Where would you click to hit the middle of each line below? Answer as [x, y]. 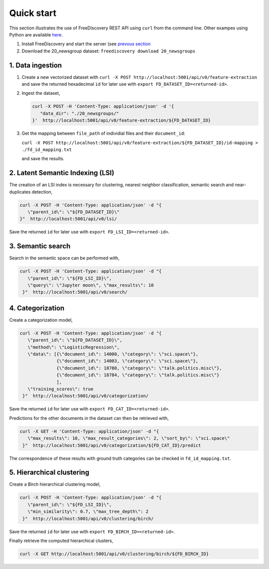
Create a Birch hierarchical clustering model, [55, 484]
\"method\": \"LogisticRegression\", [73, 347]
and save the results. [43, 159]
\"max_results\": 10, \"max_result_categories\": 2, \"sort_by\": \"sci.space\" [129, 438]
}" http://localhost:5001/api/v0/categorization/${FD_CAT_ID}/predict [112, 445]
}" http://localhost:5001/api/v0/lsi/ [68, 219]
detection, [42, 191]
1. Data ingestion [36, 65]
